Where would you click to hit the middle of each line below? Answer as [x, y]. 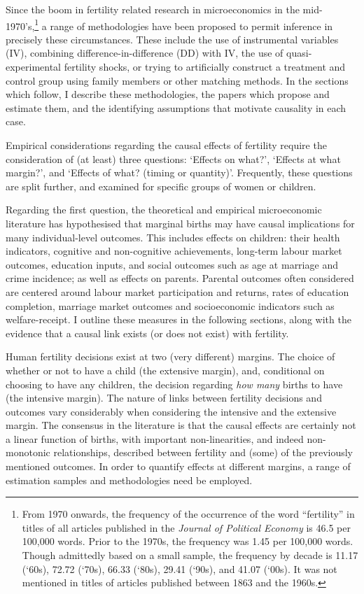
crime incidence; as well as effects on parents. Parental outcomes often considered [180, 278]
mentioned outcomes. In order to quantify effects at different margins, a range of [178, 466]
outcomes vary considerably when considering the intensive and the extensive [171, 411]
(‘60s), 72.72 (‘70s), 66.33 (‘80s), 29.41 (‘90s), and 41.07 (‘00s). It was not [180, 568]
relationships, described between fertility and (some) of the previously [203, 452]
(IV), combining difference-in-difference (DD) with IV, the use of [145, 53]
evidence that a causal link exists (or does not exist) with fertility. [147, 333]
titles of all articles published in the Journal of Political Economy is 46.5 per [186, 527]
